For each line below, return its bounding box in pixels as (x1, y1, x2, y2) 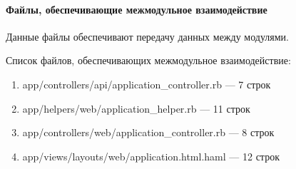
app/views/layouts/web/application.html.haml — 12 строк (22, 148, 280, 163)
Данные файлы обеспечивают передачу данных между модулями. (6, 29, 289, 43)
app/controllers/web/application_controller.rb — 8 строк (22, 125, 275, 140)
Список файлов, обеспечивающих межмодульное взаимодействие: (6, 53, 291, 68)
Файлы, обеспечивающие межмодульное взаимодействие (6, 1, 267, 16)
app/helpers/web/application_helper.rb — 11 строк (22, 101, 250, 116)
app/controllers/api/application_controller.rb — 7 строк (22, 76, 271, 91)
